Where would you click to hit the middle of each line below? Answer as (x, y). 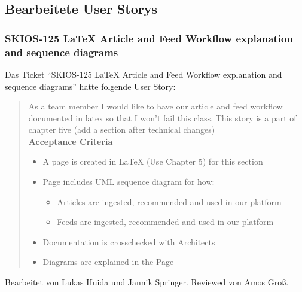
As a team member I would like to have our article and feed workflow (155, 106)
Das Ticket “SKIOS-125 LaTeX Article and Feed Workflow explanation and (144, 74)
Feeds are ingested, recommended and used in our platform (165, 222)
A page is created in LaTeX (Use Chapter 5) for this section (153, 161)
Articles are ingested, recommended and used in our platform (169, 201)
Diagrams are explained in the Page (108, 262)
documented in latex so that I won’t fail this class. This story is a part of (162, 118)
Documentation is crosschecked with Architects (129, 241)
